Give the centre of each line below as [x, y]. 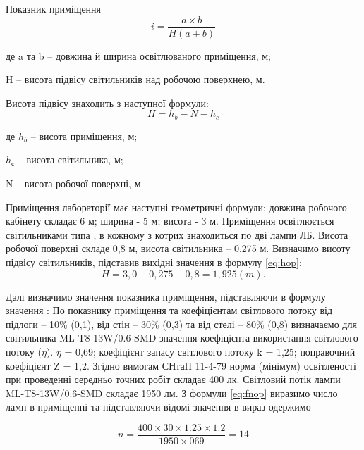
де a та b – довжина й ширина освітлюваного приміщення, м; [139, 55]
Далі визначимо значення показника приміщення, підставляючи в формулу [166, 296]
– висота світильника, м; [71, 160]
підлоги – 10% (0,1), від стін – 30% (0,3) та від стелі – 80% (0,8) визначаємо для [181, 324]
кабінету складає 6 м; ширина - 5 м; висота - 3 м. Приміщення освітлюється [170, 221]
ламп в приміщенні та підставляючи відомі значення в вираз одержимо [158, 407]
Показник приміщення [54, 8]
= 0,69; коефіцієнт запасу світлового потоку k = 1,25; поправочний [210, 352]
